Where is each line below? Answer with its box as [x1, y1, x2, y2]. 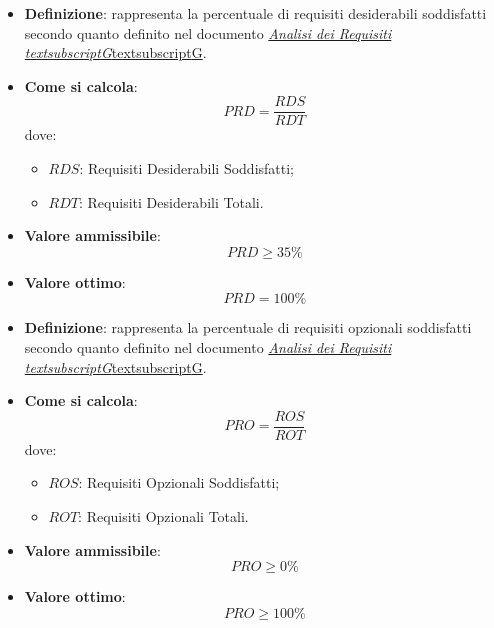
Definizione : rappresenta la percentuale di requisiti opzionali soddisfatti [24, 317, 472, 338]
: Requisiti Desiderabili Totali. [79, 191, 264, 212]
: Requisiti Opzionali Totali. [78, 506, 249, 527]
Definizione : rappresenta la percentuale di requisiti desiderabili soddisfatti [24, 3, 487, 23]
